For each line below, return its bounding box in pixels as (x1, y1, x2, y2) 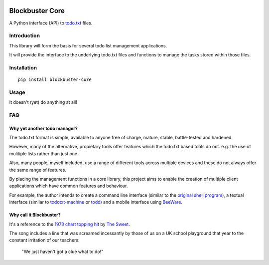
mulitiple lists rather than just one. (9, 150, 79, 157)
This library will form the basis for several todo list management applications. (9, 42, 167, 48)
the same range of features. (9, 167, 67, 173)
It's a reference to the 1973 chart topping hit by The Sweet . (9, 221, 130, 227)
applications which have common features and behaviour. (9, 183, 128, 189)
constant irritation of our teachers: (9, 237, 80, 243)
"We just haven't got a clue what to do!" (21, 249, 104, 255)
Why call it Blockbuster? (9, 212, 61, 218)
